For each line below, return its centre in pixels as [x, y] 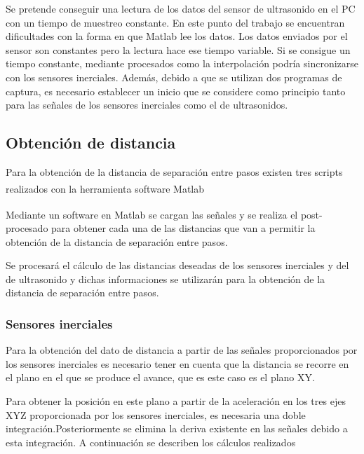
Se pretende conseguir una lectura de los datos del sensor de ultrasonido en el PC [181, 8]
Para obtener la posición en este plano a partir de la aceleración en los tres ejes [176, 401]
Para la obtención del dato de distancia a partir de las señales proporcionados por [182, 350]
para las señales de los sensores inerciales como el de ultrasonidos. [147, 105]
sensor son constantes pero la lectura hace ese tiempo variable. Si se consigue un [178, 49]
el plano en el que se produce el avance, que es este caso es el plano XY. [160, 377]
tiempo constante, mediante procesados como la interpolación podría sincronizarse [182, 63]
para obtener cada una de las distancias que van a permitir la [183, 228]
